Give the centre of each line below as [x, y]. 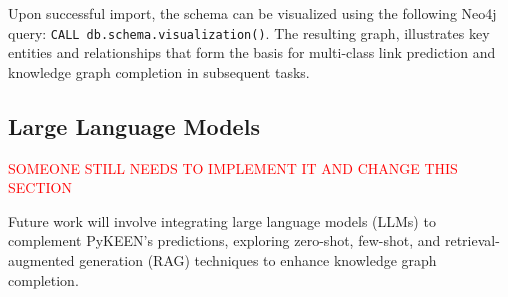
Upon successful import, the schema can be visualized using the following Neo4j [252, 13]
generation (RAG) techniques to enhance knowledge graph [258, 260]
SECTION [40, 187]
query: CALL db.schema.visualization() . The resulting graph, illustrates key [249, 32]
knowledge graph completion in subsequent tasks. [159, 71]
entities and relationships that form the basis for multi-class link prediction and [252, 52]
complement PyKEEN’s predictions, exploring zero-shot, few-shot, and [224, 240]
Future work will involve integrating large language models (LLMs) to [222, 220]
